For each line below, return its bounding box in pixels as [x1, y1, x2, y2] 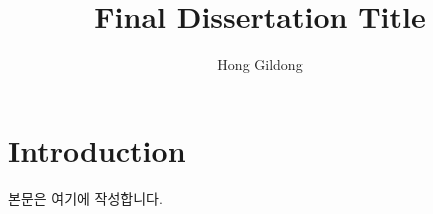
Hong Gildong [217, 54, 303, 75]
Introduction [8, 129, 186, 170]
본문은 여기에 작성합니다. [8, 187, 163, 208]
